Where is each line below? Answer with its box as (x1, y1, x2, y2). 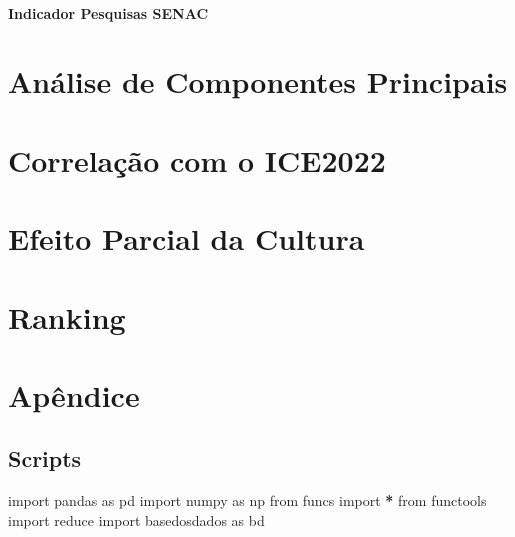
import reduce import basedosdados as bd (8, 509, 265, 530)
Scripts (8, 443, 82, 474)
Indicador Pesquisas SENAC (8, 2, 209, 23)
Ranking (8, 296, 126, 337)
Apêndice (8, 374, 140, 415)
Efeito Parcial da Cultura (8, 218, 365, 259)
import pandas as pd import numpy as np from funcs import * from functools (8, 490, 487, 511)
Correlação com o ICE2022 (8, 139, 386, 180)
